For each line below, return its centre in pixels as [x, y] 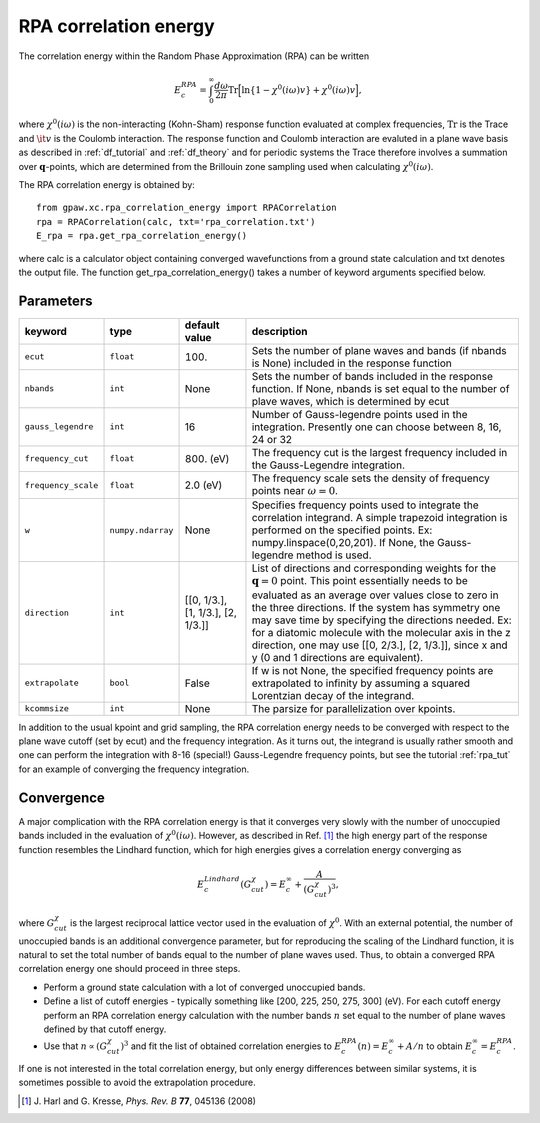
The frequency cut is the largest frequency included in [379, 452]
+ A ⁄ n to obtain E [434, 1046]
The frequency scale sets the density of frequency [370, 478]
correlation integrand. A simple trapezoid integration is [379, 518]
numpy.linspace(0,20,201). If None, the [343, 543]
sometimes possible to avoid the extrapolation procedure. [137, 1082]
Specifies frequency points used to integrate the [365, 505]
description [279, 331]
